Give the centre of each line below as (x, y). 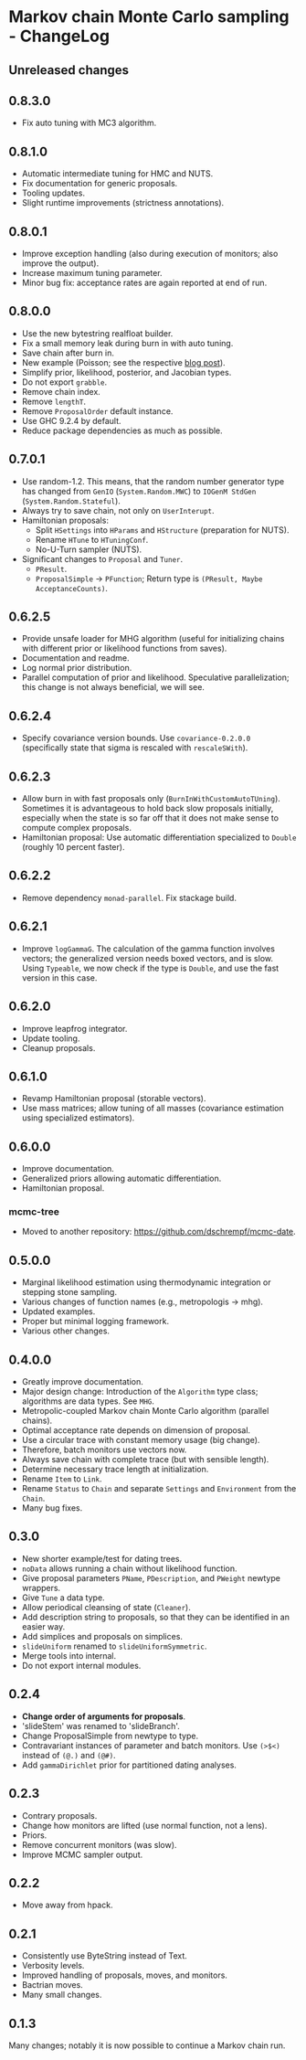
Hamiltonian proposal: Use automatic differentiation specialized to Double (159, 837)
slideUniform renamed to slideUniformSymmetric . (114, 1646)
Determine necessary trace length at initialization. (115, 1470)
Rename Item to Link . (62, 1479)
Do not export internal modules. (81, 1665)
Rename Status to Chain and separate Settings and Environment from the (159, 1489)
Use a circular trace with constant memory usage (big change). (141, 1440)
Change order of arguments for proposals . (104, 1716)
